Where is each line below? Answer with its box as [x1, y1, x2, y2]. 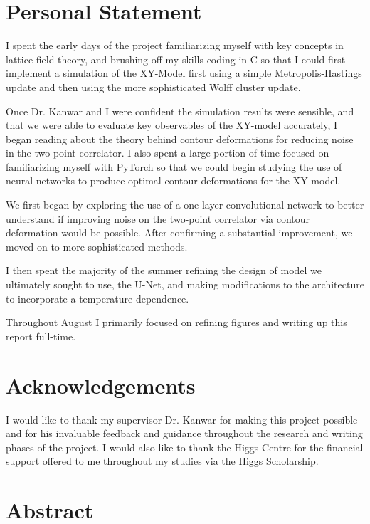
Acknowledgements [6, 370, 196, 399]
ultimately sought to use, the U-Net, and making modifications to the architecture [6, 277, 364, 292]
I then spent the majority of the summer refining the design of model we [6, 263, 322, 278]
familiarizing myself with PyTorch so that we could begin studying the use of [6, 159, 342, 174]
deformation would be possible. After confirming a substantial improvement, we [6, 225, 353, 240]
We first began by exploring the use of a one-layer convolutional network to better [6, 197, 364, 212]
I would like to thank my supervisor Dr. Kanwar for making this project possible [6, 412, 358, 426]
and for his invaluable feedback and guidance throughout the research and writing [6, 426, 363, 441]
